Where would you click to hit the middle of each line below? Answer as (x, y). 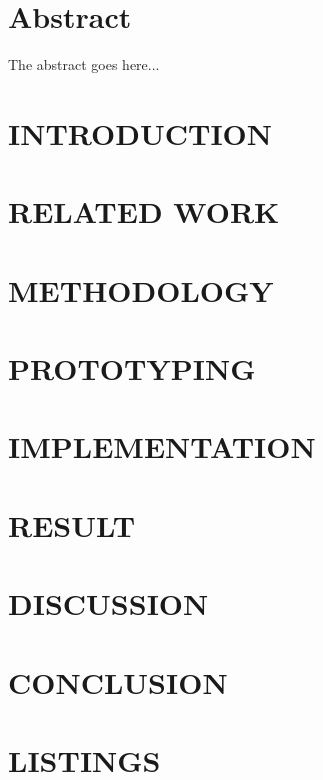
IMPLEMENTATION (162, 446)
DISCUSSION (108, 603)
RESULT (72, 524)
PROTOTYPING (132, 368)
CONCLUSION (118, 681)
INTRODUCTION (140, 132)
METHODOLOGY (141, 289)
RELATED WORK (144, 211)
